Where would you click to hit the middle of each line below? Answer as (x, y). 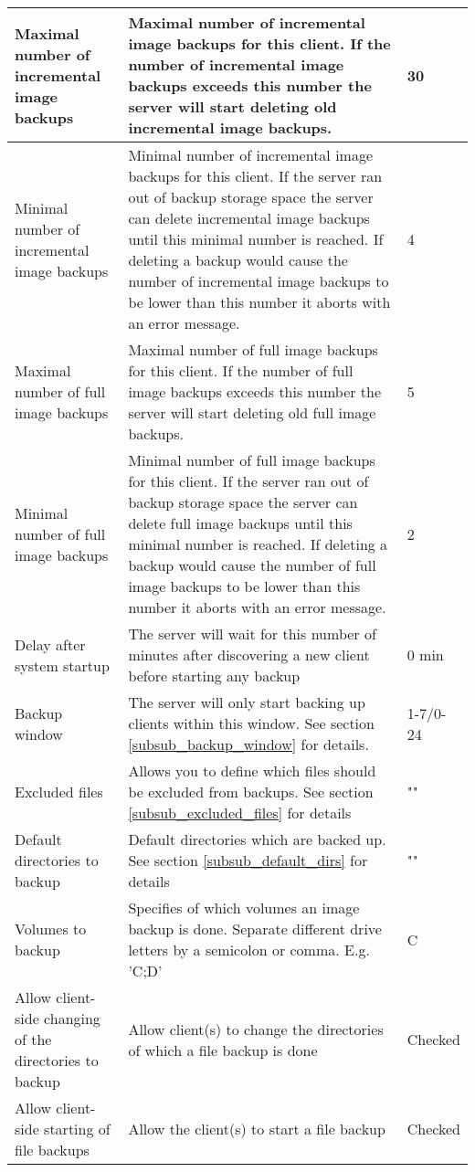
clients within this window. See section (251, 723)
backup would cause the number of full (252, 565)
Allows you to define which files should (252, 771)
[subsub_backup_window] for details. (248, 744)
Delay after (50, 644)
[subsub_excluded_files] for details (240, 813)
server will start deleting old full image (252, 412)
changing (72, 1018)
